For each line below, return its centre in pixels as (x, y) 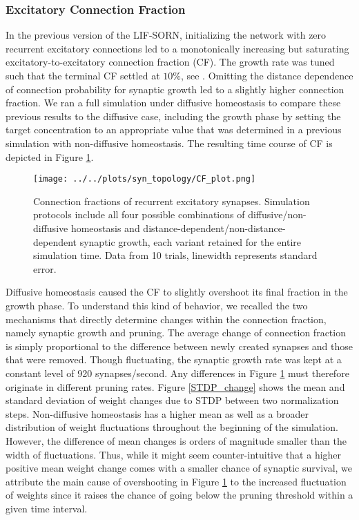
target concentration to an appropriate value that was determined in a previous (174, 129)
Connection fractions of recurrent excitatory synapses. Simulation (172, 201)
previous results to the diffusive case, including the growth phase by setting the (173, 116)
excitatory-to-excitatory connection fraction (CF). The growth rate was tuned (170, 62)
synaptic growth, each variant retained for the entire (191, 241)
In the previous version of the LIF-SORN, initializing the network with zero (166, 35)
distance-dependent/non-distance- (214, 228)
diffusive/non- (277, 214)
